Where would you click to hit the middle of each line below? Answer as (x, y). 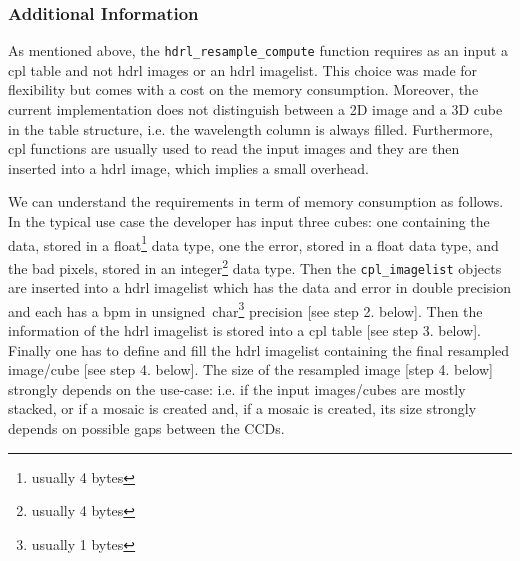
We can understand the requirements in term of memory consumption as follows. (256, 201)
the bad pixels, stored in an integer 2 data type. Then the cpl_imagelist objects (255, 266)
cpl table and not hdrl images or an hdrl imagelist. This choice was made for (243, 69)
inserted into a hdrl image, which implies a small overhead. (188, 167)
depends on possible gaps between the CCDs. (146, 428)
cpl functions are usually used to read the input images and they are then (234, 148)
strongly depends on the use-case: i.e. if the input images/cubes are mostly (237, 388)
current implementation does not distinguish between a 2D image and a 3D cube (255, 109)
